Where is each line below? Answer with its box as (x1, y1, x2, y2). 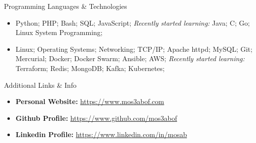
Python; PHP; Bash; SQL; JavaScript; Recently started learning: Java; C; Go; (15, 17, 250, 28)
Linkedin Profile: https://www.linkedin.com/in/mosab (15, 129, 187, 140)
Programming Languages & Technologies (4, 1, 127, 11)
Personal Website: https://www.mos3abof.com (15, 96, 164, 107)
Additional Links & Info (4, 79, 76, 90)
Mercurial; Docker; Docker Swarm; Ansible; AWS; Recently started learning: (15, 53, 245, 64)
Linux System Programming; (15, 27, 103, 37)
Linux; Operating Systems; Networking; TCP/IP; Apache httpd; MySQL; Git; (15, 43, 253, 54)
